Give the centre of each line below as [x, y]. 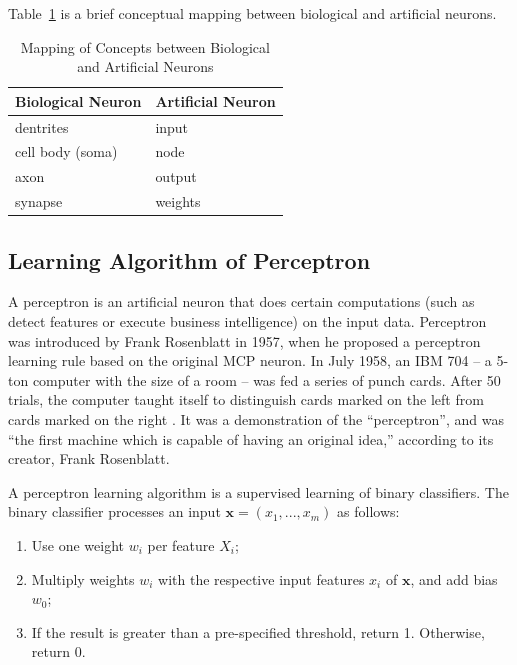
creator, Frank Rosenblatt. [89, 458]
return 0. [58, 651]
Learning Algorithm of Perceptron [189, 259]
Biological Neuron [78, 100]
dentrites [42, 126]
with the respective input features [261, 578]
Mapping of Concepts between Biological [145, 46]
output [176, 176]
